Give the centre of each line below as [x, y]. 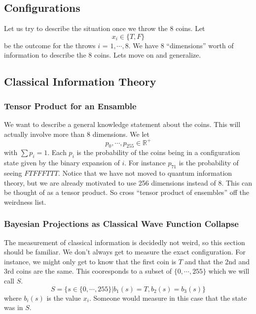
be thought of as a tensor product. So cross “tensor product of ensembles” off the [127, 192]
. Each [57, 152]
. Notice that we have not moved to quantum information [145, 173]
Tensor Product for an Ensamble [70, 106]
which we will [229, 271]
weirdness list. [25, 202]
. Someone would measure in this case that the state [168, 298]
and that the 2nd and [217, 261]
